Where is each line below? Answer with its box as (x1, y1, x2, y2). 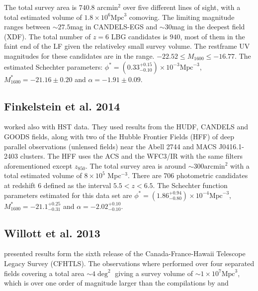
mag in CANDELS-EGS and (70, 21, 158, 32)
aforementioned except (4, 160, 73, 171)
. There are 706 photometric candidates (127, 170, 248, 181)
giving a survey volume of (115, 268, 193, 278)
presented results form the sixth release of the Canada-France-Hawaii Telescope (4, 248, 246, 259)
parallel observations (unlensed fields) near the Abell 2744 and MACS (4, 141, 217, 151)
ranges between (4, 21, 51, 32)
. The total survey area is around (85, 160, 186, 171)
